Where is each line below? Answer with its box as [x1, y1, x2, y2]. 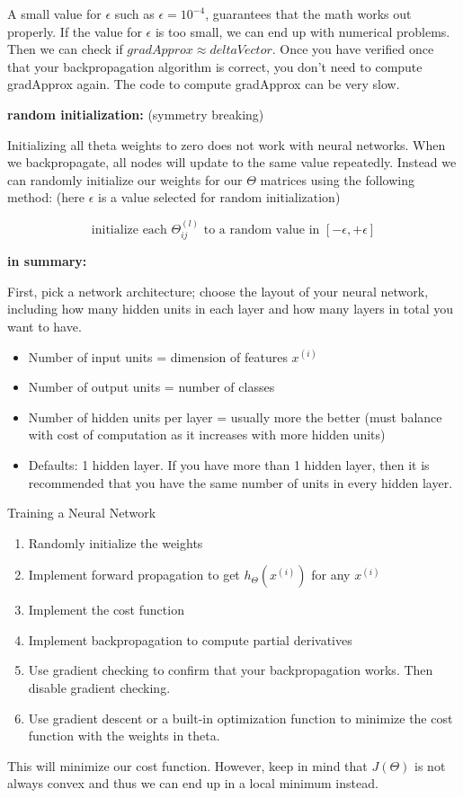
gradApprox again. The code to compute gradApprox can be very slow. [7, 75, 400, 93]
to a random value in [203, 223, 320, 236]
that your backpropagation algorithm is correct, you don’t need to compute [7, 57, 423, 75]
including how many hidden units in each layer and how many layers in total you [7, 299, 454, 318]
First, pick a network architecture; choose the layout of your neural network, [7, 281, 429, 300]
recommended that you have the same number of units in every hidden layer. [28, 473, 453, 492]
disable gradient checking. [28, 678, 171, 697]
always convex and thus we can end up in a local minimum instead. [7, 774, 378, 793]
